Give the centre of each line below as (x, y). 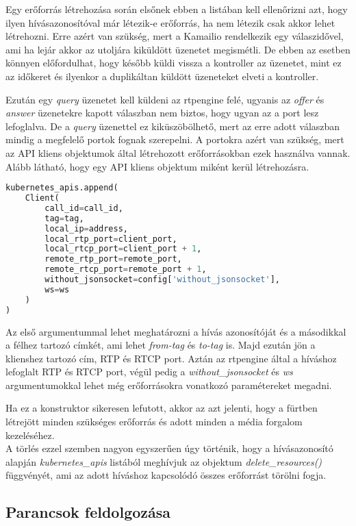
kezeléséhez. (30, 435)
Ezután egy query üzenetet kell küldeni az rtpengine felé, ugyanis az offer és (165, 99)
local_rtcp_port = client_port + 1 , (123, 249)
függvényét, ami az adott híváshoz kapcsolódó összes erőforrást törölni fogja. (166, 475)
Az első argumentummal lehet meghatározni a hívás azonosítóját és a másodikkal (176, 331)
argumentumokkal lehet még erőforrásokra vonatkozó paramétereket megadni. (169, 385)
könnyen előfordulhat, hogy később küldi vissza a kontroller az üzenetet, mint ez (174, 63)
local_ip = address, (86, 228)
